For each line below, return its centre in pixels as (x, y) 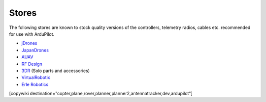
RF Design (32, 64)
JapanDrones (35, 50)
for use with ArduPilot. (32, 34)
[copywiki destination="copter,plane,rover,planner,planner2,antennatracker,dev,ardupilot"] (101, 94)
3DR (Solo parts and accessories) (56, 71)
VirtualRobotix (36, 77)
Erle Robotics (35, 84)
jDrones (29, 43)
